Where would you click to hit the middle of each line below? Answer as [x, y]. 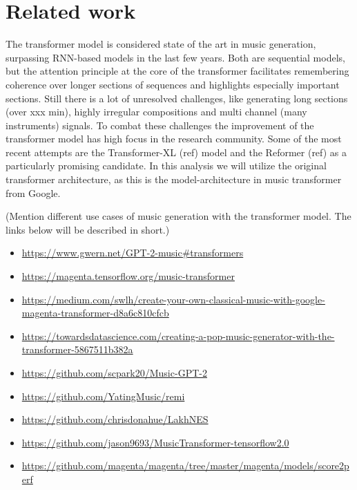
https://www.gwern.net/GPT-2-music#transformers [133, 253]
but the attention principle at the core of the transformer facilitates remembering [177, 71]
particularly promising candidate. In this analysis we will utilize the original [166, 166]
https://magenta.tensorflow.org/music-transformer [128, 276]
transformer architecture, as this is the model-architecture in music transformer [174, 179]
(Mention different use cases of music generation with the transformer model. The [178, 216]
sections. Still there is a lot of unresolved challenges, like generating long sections [177, 98]
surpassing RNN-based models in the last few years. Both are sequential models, [175, 57]
